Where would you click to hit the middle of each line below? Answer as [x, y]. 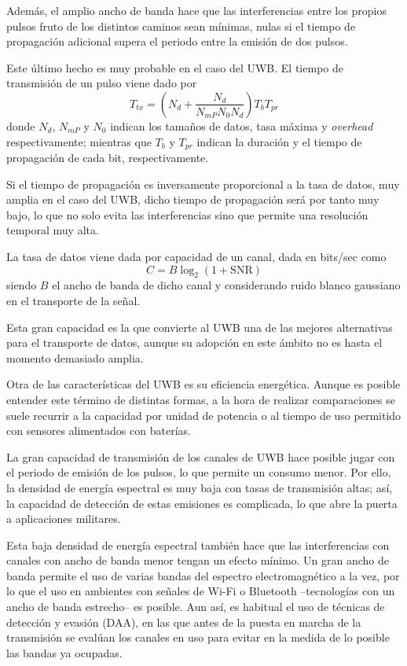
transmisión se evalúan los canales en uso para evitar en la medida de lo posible [198, 637]
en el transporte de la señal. [73, 300]
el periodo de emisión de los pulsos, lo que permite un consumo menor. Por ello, [199, 472]
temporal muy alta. [53, 230]
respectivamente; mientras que [79, 141]
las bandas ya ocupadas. [64, 652]
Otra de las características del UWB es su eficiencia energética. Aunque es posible [203, 384]
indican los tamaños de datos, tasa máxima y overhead [242, 125]
